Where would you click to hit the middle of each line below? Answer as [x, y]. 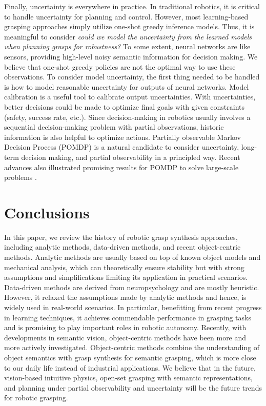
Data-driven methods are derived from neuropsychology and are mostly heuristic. [132, 287]
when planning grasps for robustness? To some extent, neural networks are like [127, 46]
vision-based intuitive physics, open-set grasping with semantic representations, [128, 378]
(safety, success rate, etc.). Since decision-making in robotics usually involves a [127, 117]
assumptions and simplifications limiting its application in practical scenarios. [126, 277]
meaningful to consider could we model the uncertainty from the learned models [128, 36]
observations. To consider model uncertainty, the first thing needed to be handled [132, 77]
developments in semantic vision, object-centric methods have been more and [125, 337]
